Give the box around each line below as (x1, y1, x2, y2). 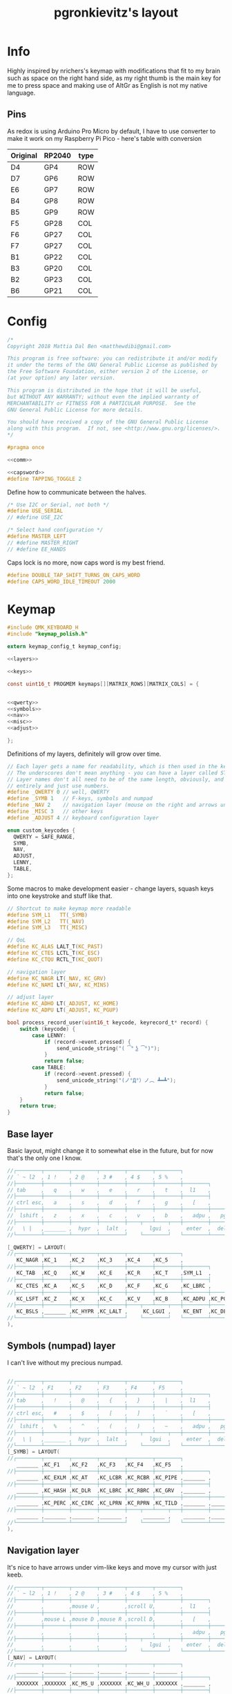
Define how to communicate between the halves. (7, 488, 147, 496)
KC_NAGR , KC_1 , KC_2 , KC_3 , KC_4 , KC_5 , (16, 1257, 184, 1264)
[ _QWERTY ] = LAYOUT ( (7, 1244, 67, 1251)
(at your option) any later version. (7, 374, 116, 381)
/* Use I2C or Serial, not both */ (7, 501, 110, 508)
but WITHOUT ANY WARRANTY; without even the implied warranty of (7, 393, 199, 400)
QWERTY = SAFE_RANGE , (13, 833, 76, 840)
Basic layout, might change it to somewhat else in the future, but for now (7, 1146, 214, 1154)
